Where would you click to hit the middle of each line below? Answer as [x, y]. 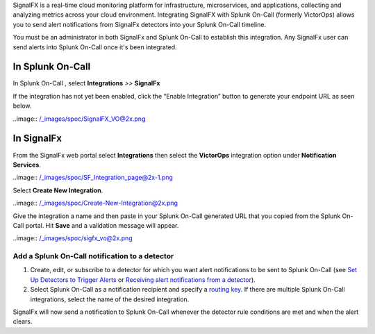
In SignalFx [37, 139]
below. [22, 106]
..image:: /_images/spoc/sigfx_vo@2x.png [73, 238]
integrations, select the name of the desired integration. [110, 299]
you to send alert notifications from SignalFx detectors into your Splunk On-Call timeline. [140, 24]
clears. [23, 322]
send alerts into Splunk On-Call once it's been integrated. [95, 47]
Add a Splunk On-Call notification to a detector [93, 256]
